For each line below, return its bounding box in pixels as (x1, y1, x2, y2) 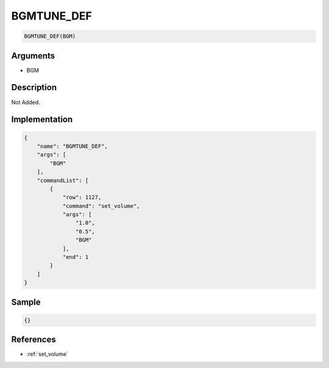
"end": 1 (62, 253, 89, 261)
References (11, 334, 56, 345)
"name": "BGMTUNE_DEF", (37, 143, 108, 149)
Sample (11, 297, 41, 307)
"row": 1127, (62, 194, 102, 201)
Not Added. (11, 98, 41, 106)
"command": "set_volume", (62, 202, 140, 210)
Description (11, 82, 57, 93)
